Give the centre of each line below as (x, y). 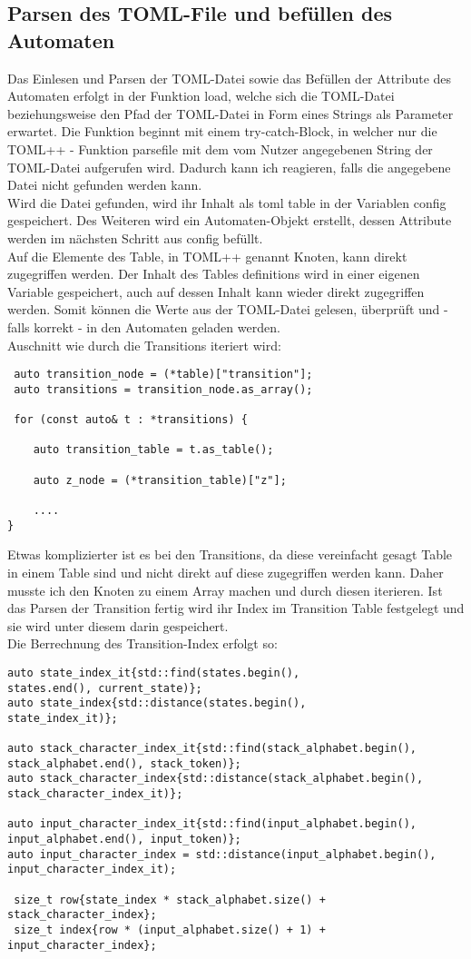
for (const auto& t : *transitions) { (131, 420)
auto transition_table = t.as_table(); (153, 450)
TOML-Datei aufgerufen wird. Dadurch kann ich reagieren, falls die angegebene (229, 167)
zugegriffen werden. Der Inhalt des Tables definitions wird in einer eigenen (214, 274)
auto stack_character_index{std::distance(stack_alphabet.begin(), (216, 779)
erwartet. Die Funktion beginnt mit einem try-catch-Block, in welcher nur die (222, 131)
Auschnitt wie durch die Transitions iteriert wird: (144, 345)
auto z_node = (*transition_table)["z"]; (160, 480)
